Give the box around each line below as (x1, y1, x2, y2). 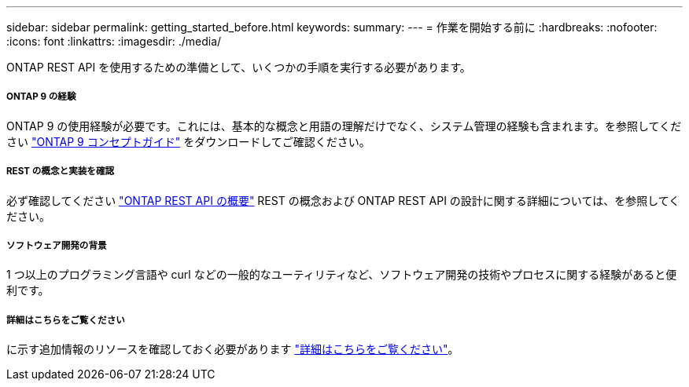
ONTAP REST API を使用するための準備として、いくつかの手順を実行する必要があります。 (6, 60, 471, 74)
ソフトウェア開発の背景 (6, 239, 107, 251)
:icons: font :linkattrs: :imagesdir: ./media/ (6, 35, 222, 48)
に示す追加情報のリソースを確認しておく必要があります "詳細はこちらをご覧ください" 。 (6, 342, 459, 356)
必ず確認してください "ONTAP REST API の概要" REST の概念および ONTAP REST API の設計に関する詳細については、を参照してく (6, 193, 680, 207)
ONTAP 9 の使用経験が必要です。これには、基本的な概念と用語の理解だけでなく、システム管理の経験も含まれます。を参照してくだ (6, 119, 682, 133)
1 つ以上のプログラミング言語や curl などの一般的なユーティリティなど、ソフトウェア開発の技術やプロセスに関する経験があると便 (6, 268, 677, 282)
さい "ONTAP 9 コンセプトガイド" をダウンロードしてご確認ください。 (6, 134, 370, 148)
